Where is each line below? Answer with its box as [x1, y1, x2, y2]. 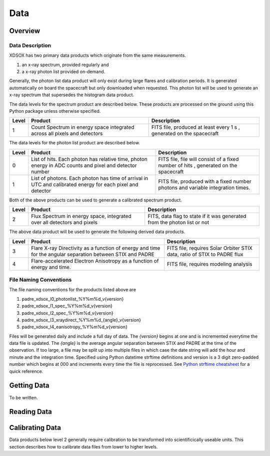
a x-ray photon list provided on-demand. [21, 69, 105, 75]
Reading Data [9, 407, 52, 416]
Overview [9, 27, 40, 35]
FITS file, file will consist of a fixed [158, 155, 239, 162]
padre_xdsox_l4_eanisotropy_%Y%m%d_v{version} [21, 324, 127, 330]
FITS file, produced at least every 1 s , [151, 124, 240, 131]
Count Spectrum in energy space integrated [30, 124, 134, 131]
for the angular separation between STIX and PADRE [30, 251, 154, 258]
